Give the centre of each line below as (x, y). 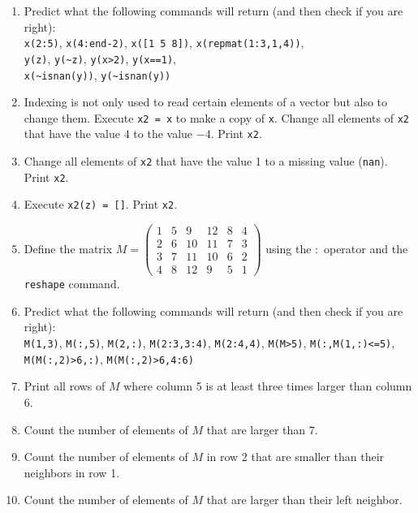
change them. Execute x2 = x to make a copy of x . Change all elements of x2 (216, 117)
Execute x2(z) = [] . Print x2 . (101, 204)
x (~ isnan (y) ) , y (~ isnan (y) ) (97, 74)
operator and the (366, 248)
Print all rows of (65, 386)
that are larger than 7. (262, 429)
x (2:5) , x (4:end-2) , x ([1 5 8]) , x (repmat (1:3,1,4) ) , (164, 43)
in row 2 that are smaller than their (295, 457)
